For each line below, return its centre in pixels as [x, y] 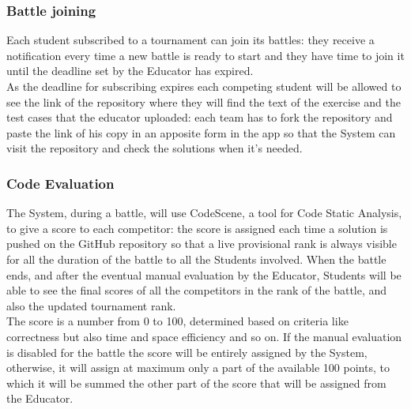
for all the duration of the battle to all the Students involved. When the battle [196, 259]
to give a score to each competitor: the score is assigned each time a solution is [197, 228]
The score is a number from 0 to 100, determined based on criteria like [177, 321]
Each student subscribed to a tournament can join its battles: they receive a [190, 40]
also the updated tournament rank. [91, 305]
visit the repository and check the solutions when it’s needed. [155, 148]
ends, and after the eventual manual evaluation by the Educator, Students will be [204, 274]
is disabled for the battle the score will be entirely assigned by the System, [187, 352]
